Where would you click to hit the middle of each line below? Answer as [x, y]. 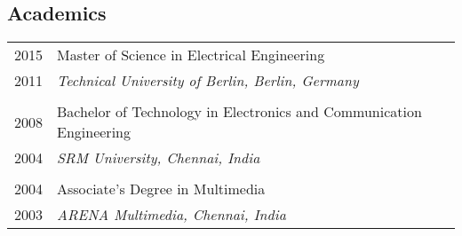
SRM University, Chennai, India [159, 158]
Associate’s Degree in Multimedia [161, 189]
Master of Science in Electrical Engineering [191, 55]
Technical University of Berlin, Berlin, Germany [208, 81]
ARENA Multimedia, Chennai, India [171, 215]
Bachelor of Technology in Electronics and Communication [239, 112]
